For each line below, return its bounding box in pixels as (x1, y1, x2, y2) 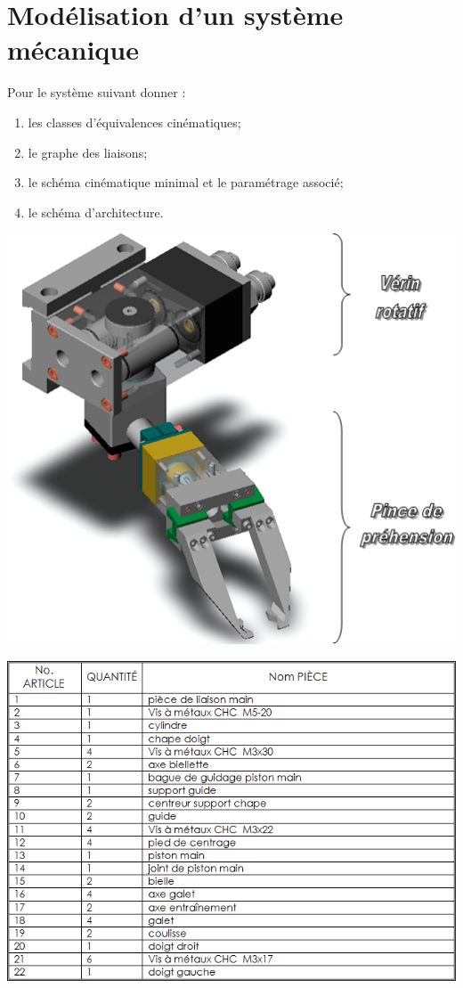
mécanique (7, 31, 140, 68)
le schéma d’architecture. (28, 202, 164, 221)
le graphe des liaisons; (28, 143, 148, 161)
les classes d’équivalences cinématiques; (28, 112, 241, 131)
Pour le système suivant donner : (7, 83, 186, 102)
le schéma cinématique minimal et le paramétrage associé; (28, 173, 344, 192)
